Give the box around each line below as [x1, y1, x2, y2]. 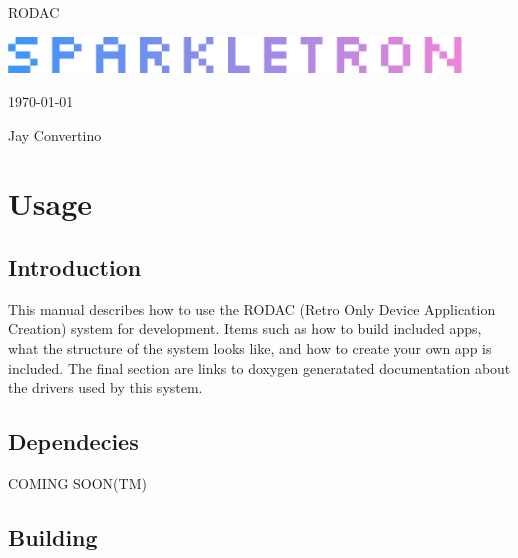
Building [8, 521, 98, 552]
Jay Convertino [8, 124, 102, 145]
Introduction [8, 251, 142, 282]
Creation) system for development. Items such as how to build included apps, [8, 318, 482, 339]
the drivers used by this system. [8, 377, 203, 398]
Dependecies [8, 426, 139, 457]
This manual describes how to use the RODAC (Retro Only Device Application [8, 298, 496, 319]
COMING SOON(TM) [8, 472, 147, 493]
